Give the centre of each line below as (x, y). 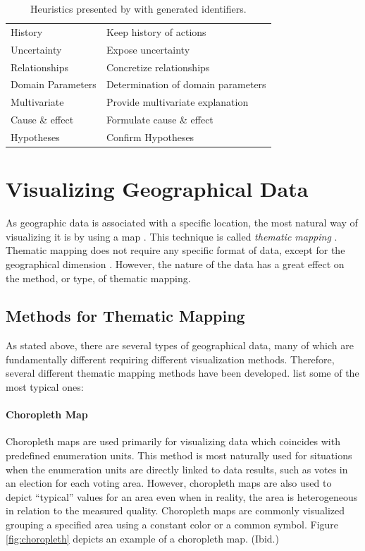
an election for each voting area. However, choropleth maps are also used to (169, 483)
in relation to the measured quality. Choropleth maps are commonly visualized (175, 510)
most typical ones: (45, 387)
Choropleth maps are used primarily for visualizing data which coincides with (173, 441)
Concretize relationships (158, 67)
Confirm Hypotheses (150, 137)
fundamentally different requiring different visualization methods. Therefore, (170, 359)
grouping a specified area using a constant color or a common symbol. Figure (172, 525)
